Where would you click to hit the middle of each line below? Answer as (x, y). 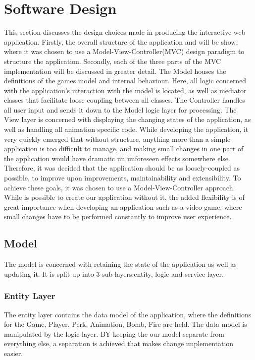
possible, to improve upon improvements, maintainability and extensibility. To (123, 178)
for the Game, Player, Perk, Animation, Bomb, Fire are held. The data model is (126, 324)
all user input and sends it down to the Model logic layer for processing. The (120, 109)
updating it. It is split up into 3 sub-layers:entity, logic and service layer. (114, 273)
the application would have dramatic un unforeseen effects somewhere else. (117, 158)
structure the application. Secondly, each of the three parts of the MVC (113, 61)
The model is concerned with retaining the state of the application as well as (120, 264)
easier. (14, 353)
